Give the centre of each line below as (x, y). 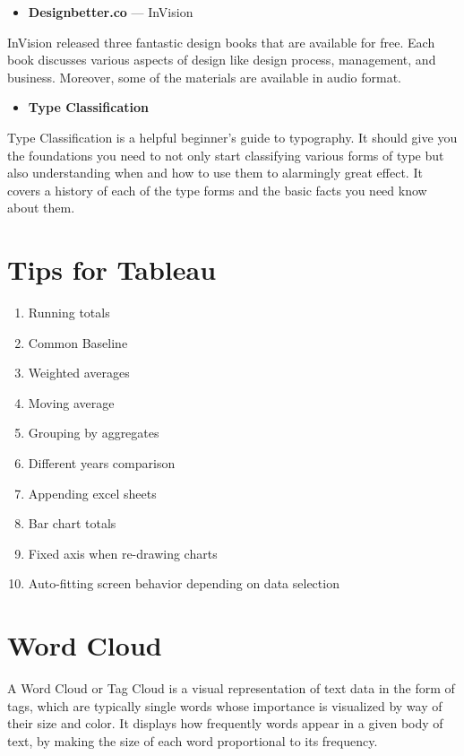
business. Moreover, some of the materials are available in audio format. (205, 77)
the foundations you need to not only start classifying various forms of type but (226, 155)
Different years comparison (102, 463)
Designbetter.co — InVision (111, 12)
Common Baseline (78, 342)
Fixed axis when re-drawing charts (123, 553)
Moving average (71, 402)
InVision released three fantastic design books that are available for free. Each (221, 42)
